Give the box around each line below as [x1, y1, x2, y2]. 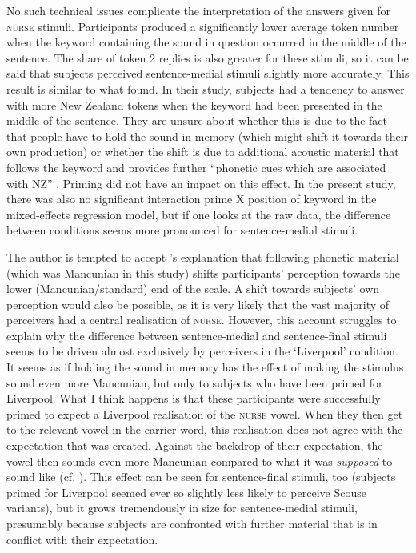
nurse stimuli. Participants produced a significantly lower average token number [6, 18, 399, 34]
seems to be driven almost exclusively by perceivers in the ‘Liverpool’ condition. [6, 343, 398, 359]
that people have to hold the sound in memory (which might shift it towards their [6, 127, 409, 144]
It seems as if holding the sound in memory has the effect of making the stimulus [6, 359, 404, 375]
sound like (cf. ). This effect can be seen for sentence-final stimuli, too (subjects [6, 468, 396, 485]
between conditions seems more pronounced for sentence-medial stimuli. [6, 222, 358, 238]
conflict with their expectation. [6, 531, 158, 547]
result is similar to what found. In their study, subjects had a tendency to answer [6, 80, 405, 97]
